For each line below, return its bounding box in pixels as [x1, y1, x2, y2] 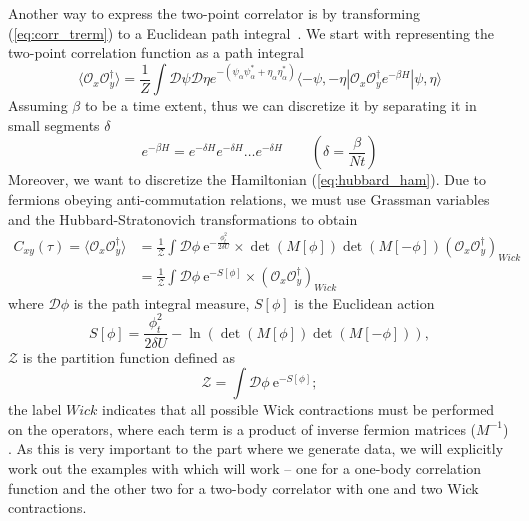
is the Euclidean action [294, 292, 435, 313]
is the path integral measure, [73, 292, 250, 313]
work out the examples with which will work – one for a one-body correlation [8, 457, 482, 478]
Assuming [8, 95, 68, 116]
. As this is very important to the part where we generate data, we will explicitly [8, 438, 504, 459]
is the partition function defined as [22, 346, 236, 367]
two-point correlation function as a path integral [8, 42, 304, 63]
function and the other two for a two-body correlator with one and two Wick [8, 477, 479, 498]
